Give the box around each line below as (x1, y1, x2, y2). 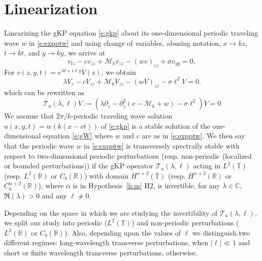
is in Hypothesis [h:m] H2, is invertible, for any (73, 180, 220, 191)
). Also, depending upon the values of (64, 227, 181, 238)
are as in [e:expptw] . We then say (142, 130, 245, 141)
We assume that (4, 110, 54, 121)
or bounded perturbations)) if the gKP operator (4, 160, 153, 171)
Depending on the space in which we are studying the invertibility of (4, 207, 218, 218)
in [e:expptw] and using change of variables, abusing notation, (28, 37, 221, 48)
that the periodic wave (4, 140, 74, 151)
